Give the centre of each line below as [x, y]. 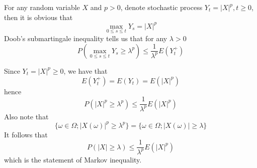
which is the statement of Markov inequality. [73, 159]
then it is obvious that [38, 17]
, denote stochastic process [161, 7]
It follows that [26, 134]
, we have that [85, 70]
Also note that [26, 116]
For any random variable [42, 7]
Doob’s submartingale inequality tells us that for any [86, 38]
